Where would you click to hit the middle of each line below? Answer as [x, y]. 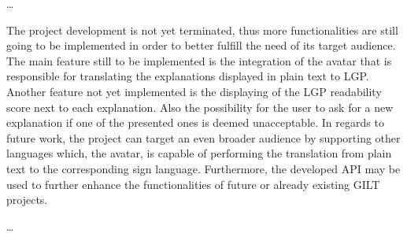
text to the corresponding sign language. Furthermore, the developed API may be [203, 168]
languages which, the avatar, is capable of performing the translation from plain [199, 153]
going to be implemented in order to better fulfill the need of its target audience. [201, 45]
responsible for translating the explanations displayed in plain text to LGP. [188, 76]
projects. [27, 200]
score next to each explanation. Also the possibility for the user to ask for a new [200, 107]
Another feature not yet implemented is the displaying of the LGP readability [194, 91]
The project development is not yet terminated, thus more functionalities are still [202, 30]
